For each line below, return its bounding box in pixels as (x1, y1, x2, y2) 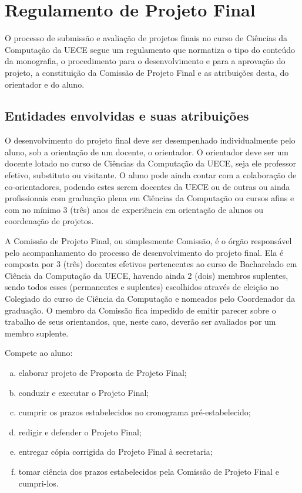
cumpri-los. (18, 477, 59, 489)
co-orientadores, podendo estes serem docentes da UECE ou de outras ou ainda (5, 180, 290, 192)
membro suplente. (5, 327, 69, 339)
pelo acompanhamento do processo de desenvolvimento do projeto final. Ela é (5, 246, 284, 258)
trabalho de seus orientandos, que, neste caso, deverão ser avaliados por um (5, 315, 276, 328)
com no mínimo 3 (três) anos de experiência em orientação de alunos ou (5, 203, 264, 215)
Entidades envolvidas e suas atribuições (5, 106, 249, 125)
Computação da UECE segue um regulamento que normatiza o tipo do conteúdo (5, 43, 296, 55)
